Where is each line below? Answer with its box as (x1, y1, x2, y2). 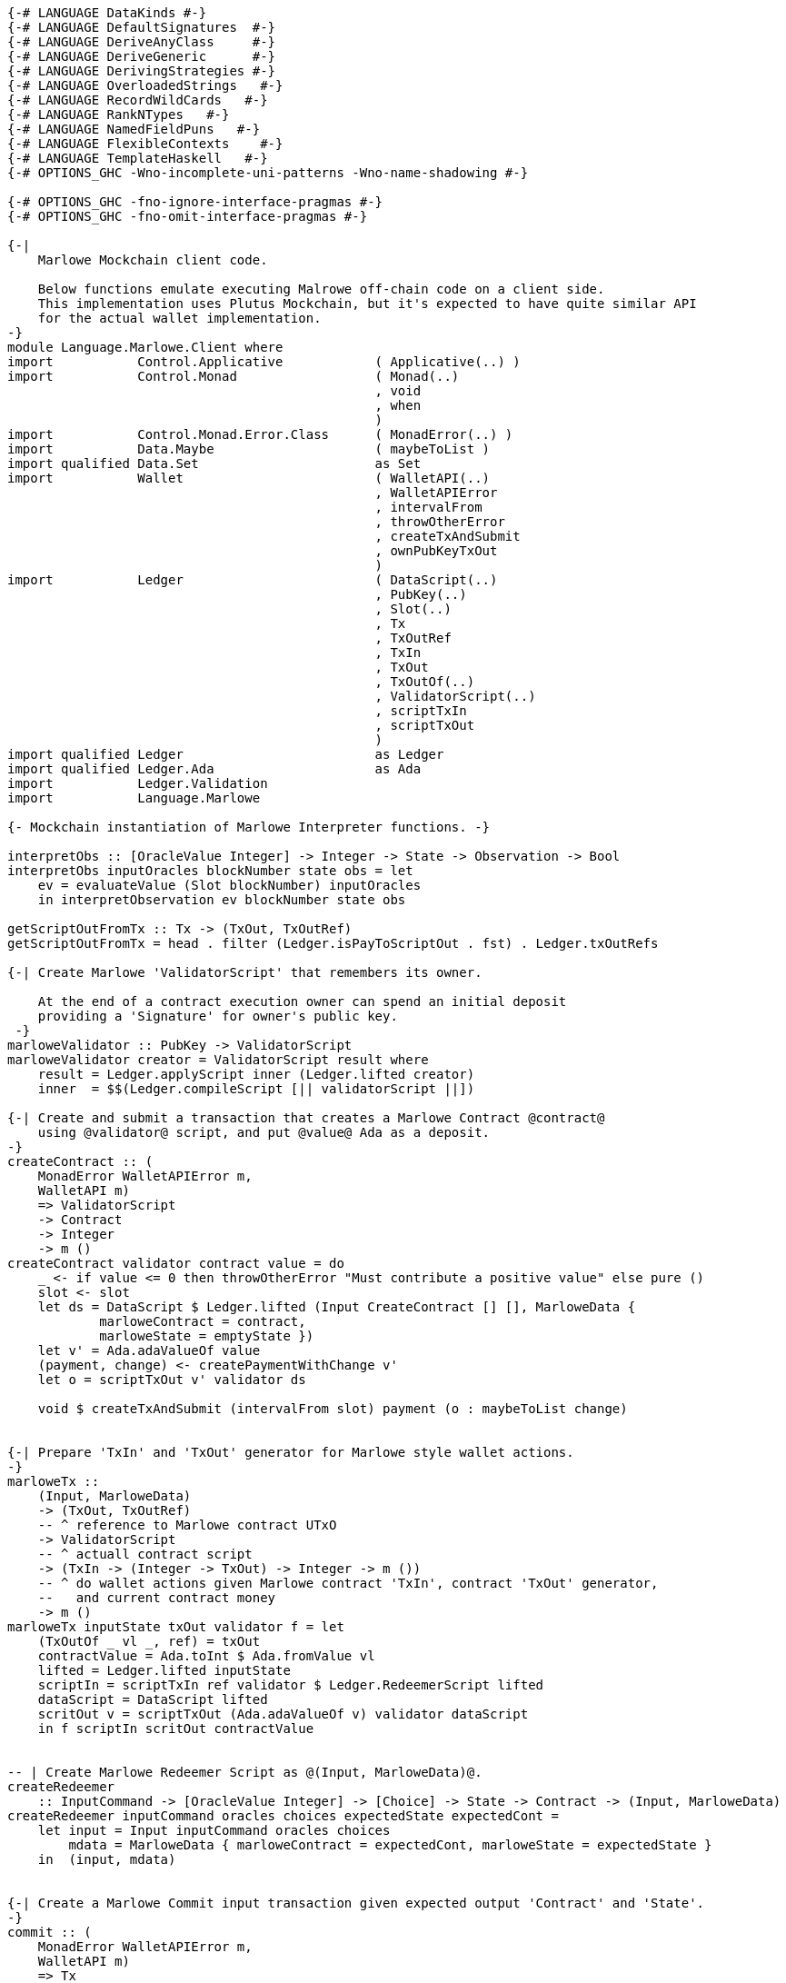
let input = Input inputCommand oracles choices (37, 1823, 391, 1838)
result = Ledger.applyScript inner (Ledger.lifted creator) (37, 1067, 475, 1081)
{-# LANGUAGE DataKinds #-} (7, 5, 207, 20)
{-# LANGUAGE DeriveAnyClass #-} (7, 35, 276, 49)
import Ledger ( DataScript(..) (7, 573, 498, 587)
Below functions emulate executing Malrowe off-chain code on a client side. (37, 282, 605, 296)
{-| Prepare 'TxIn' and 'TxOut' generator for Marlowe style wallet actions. (7, 1445, 574, 1460)
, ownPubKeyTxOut (374, 543, 498, 558)
